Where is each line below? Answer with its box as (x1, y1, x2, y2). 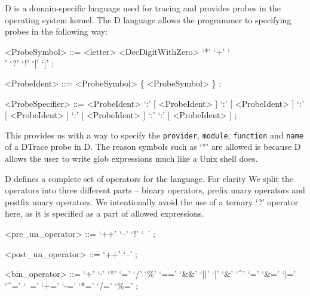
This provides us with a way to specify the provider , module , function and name (5, 128, 303, 141)
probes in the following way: (5, 25, 108, 38)
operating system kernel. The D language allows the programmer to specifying (5, 13, 291, 26)
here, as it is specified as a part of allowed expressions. (5, 207, 204, 220)
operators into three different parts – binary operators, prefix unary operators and (5, 184, 305, 196)
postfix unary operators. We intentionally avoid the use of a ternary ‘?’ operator (5, 195, 299, 208)
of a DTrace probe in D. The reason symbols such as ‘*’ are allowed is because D (5, 140, 301, 153)
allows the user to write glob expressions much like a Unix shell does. (5, 152, 258, 164)
